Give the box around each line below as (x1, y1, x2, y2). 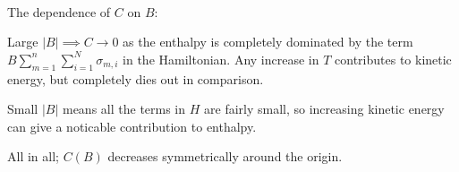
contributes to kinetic (335, 49, 452, 68)
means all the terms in (62, 99, 186, 118)
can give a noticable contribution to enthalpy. (7, 116, 257, 135)
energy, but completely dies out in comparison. (7, 69, 264, 88)
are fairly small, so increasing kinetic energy (204, 99, 445, 118)
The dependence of (7, 2, 111, 21)
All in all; (7, 147, 59, 166)
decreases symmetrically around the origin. (107, 147, 343, 166)
